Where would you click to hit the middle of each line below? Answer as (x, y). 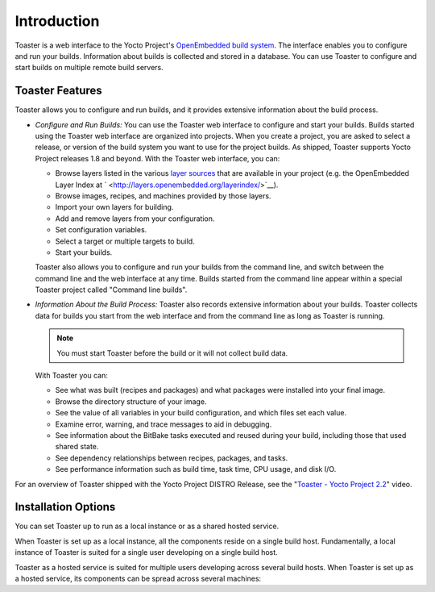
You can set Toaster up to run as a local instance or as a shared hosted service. (147, 526)
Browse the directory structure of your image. (131, 401)
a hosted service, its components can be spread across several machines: (138, 579)
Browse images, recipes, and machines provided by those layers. (163, 196)
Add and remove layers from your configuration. (135, 219)
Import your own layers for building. (114, 207)
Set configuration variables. (101, 230)
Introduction (57, 21)
